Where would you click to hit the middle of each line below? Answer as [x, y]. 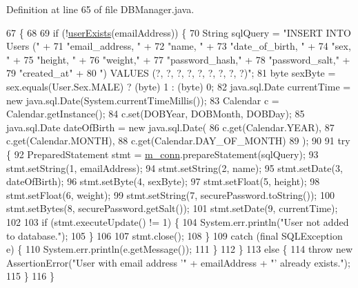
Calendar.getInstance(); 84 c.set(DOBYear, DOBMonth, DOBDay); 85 [156, 114]
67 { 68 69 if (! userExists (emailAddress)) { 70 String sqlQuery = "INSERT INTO [179, 32]
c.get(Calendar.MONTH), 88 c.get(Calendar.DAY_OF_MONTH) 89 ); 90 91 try [178, 141]
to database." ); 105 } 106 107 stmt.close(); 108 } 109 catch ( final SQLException [175, 235]
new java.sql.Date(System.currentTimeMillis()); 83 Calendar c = [143, 100]
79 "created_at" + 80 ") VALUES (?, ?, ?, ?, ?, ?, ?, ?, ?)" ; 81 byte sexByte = [171, 73]
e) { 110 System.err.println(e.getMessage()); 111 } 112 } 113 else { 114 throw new [180, 249]
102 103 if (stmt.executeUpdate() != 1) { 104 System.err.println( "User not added [178, 221]
